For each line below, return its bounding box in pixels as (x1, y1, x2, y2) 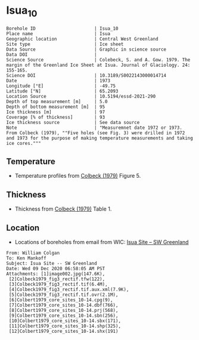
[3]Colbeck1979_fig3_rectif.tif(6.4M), (8, 281, 108, 287)
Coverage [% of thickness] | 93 (6, 114, 105, 120)
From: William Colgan (6, 250, 60, 256)
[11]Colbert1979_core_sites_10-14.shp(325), (8, 323, 121, 329)
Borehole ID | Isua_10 (6, 25, 119, 32)
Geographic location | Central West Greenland (6, 36, 159, 42)
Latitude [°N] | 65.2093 (6, 88, 119, 94)
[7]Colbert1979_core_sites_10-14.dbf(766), (8, 302, 119, 308)
